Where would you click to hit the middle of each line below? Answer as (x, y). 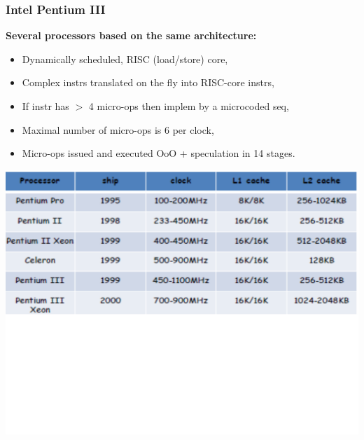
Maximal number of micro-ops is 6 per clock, (118, 129)
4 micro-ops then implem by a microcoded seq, (189, 106)
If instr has (45, 106)
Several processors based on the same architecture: (131, 35)
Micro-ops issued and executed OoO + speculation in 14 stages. (159, 153)
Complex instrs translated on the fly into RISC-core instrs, (148, 82)
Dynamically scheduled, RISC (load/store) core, (125, 59)
